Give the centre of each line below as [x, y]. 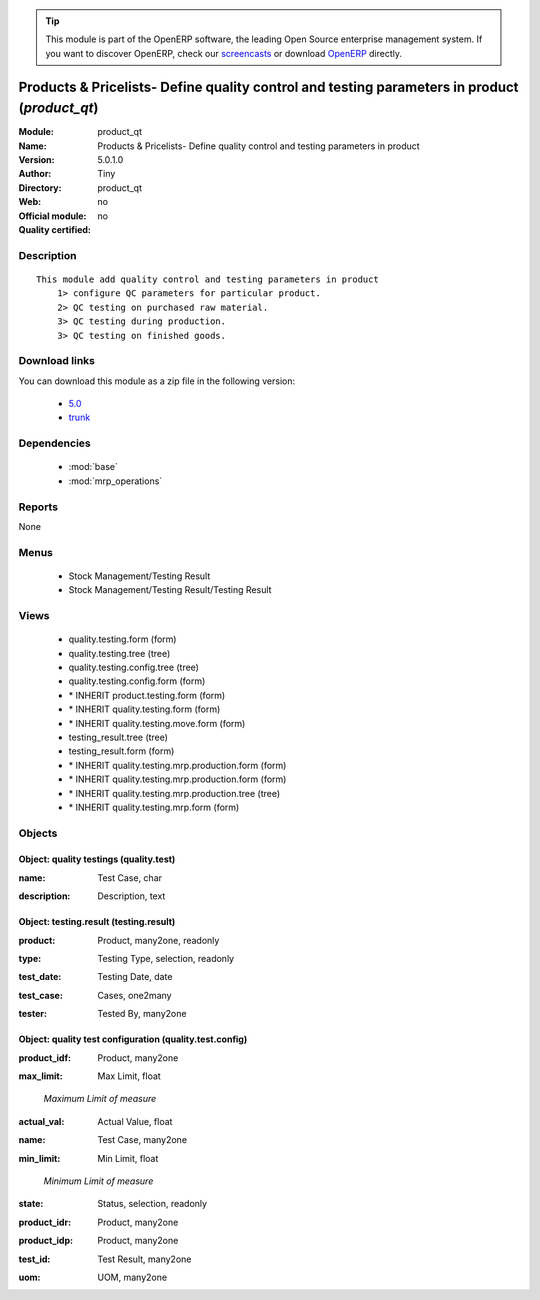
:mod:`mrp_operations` [115, 481]
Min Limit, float [128, 1158]
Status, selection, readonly [152, 1204]
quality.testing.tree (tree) [119, 653]
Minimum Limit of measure [98, 1181]
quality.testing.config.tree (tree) [134, 667]
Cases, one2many [134, 995]
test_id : [34, 1259]
